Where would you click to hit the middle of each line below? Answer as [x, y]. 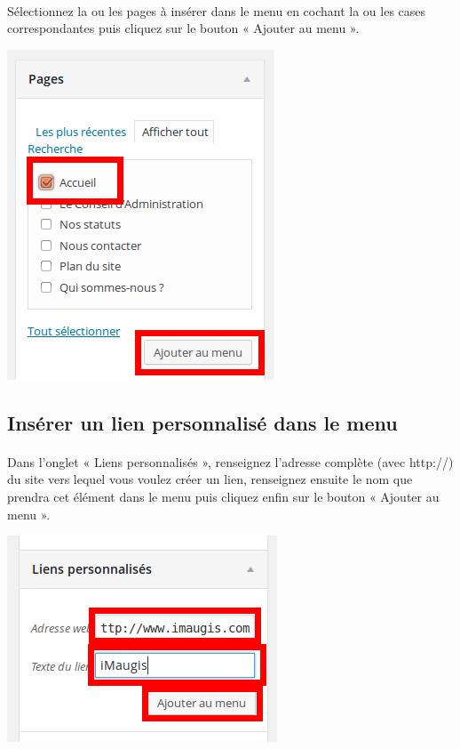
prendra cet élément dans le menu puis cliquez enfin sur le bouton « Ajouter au [223, 496]
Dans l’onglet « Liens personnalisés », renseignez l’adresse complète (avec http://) [230, 461]
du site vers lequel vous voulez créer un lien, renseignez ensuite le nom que [210, 479]
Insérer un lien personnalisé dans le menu [202, 422]
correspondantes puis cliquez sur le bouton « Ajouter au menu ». [183, 28]
